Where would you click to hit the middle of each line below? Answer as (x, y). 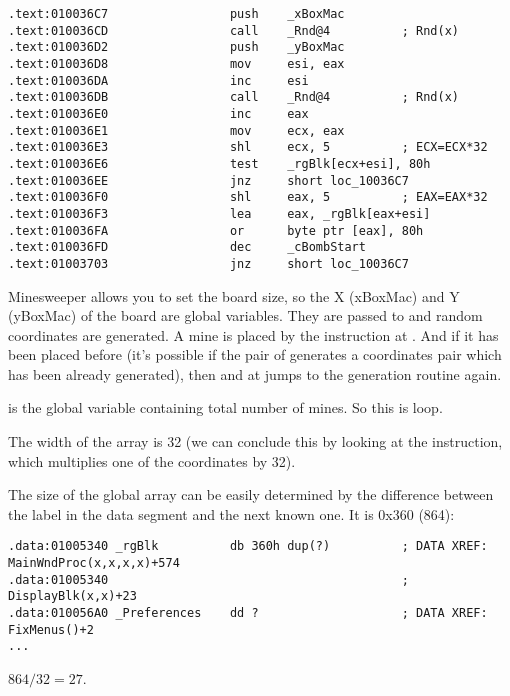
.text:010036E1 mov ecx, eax (176, 130)
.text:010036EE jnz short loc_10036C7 (208, 180)
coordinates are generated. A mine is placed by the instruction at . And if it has (253, 334)
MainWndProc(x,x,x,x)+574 (94, 563)
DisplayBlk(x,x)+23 (72, 596)
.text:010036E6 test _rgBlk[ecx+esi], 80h (219, 163)
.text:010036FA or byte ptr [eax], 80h (216, 230)
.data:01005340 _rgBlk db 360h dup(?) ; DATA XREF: (248, 546)
